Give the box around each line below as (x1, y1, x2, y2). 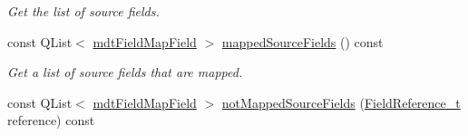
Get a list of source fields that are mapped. (7, 63, 243, 82)
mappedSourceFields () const (221, 32, 384, 51)
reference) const (7, 111, 95, 130)
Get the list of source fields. (7, 2, 160, 20)
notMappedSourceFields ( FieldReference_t (221, 92, 461, 112)
